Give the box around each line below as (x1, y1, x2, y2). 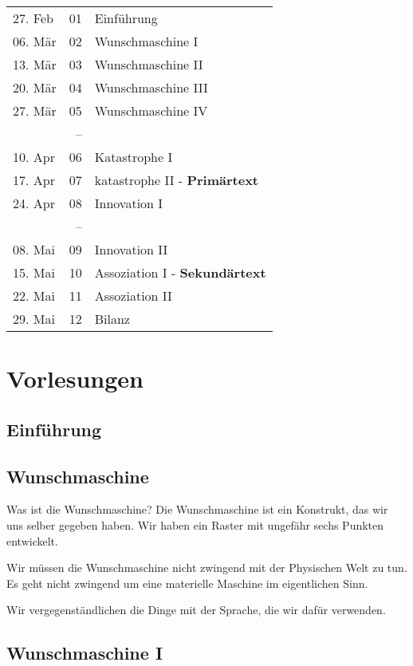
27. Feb (13, 9, 53, 27)
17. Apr (13, 171, 55, 189)
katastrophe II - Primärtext (94, 171, 259, 189)
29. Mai (13, 309, 55, 328)
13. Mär (13, 55, 57, 73)
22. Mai (13, 286, 55, 305)
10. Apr (13, 148, 55, 166)
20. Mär (13, 78, 57, 97)
